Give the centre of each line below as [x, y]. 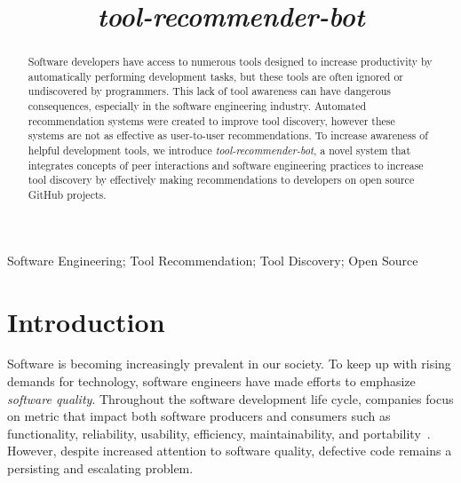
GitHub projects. [67, 195]
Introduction [86, 321]
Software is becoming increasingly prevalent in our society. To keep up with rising [229, 364]
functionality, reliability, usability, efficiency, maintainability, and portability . [219, 433]
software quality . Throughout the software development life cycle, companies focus [230, 398]
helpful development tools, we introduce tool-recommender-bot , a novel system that [219, 150]
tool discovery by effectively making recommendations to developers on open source [221, 180]
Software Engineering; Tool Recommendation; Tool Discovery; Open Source [213, 260]
